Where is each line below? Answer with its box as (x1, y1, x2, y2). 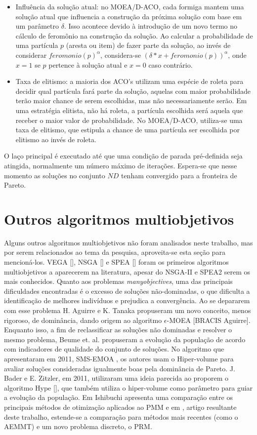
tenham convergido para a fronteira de (121, 170, 237, 180)
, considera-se (100, 49, 141, 60)
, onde (228, 49, 247, 60)
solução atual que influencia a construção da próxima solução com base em (15, 11, 242, 21)
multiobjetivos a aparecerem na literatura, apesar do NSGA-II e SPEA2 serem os (4, 266, 251, 277)
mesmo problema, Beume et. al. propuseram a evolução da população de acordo (4, 334, 246, 344)
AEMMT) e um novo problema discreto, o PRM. (4, 421, 152, 432)
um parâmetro (15, 21, 59, 31)
